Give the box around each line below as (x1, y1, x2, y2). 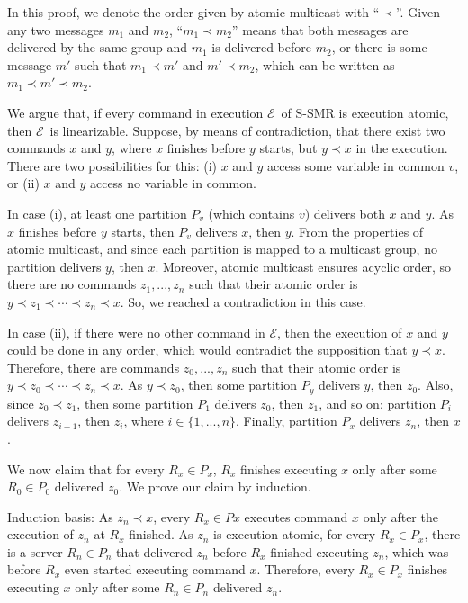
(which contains (208, 203, 295, 222)
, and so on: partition (319, 393, 436, 412)
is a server (7, 542, 63, 561)
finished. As (129, 525, 193, 544)
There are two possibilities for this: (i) (7, 156, 217, 175)
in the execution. (355, 139, 448, 157)
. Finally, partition (236, 411, 337, 430)
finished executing (270, 542, 369, 561)
